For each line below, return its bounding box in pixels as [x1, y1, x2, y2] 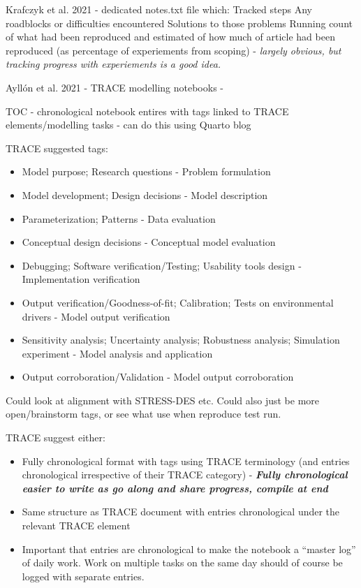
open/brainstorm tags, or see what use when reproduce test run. [6, 406, 281, 421]
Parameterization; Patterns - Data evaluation [22, 211, 216, 226]
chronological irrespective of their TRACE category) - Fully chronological [22, 467, 348, 482]
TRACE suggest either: [6, 430, 105, 445]
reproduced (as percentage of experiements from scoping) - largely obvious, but [6, 43, 341, 57]
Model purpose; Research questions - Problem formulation [22, 164, 271, 179]
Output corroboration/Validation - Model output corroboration [22, 369, 294, 384]
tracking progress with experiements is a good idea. [6, 57, 221, 71]
